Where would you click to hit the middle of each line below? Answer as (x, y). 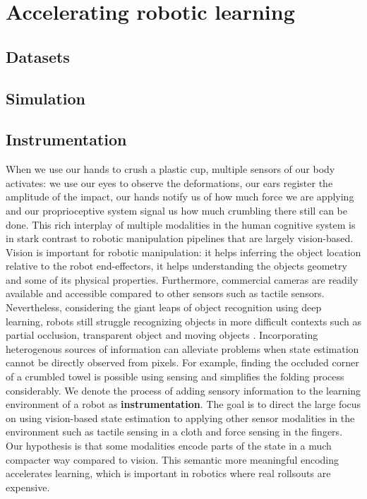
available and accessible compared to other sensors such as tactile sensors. (165, 293)
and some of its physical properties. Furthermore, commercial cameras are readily (182, 279)
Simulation (46, 98)
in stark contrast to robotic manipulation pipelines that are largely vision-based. (180, 238)
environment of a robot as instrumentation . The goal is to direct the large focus (183, 404)
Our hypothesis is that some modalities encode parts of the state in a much (169, 446)
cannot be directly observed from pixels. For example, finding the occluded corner (182, 362)
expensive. (28, 487)
